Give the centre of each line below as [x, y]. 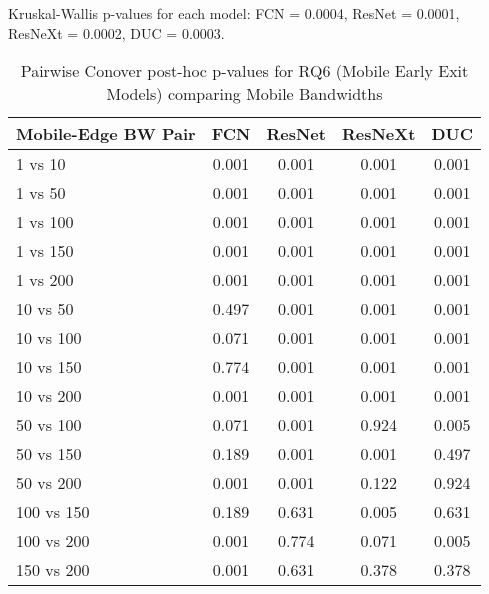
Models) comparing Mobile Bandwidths [244, 94]
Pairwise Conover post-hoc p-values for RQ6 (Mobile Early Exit [244, 71]
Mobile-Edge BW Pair [106, 134]
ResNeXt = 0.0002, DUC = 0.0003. [116, 32]
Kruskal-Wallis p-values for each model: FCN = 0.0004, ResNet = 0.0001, [234, 13]
